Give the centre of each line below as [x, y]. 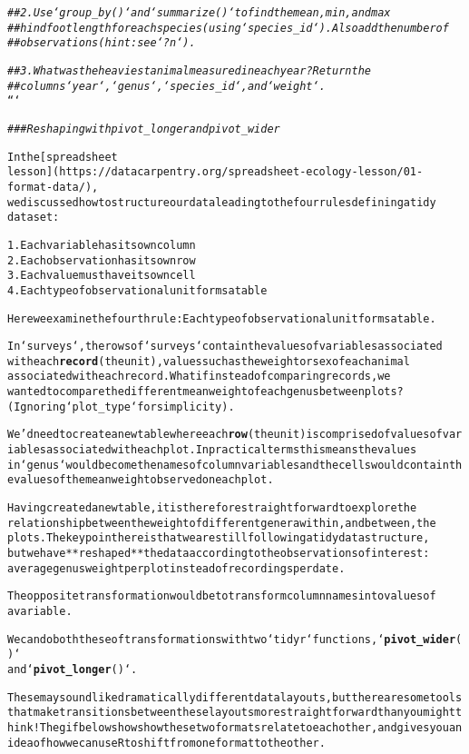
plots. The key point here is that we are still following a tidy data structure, [219, 538]
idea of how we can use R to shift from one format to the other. [166, 743]
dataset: [34, 218]
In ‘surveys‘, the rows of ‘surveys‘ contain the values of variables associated [225, 347]
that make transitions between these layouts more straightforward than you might [232, 713]
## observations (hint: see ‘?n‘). [102, 43]
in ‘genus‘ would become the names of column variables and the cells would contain [228, 465]
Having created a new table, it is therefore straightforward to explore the [212, 508]
